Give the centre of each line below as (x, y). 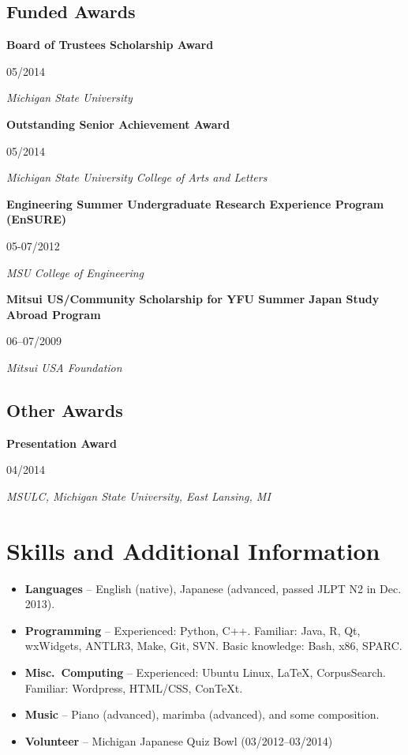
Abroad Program (54, 314)
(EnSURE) (37, 219)
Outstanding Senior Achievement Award (118, 124)
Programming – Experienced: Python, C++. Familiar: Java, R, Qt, (193, 630)
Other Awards (65, 409)
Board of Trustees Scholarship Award (110, 45)
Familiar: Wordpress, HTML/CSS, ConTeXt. (134, 687)
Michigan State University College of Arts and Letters (137, 177)
